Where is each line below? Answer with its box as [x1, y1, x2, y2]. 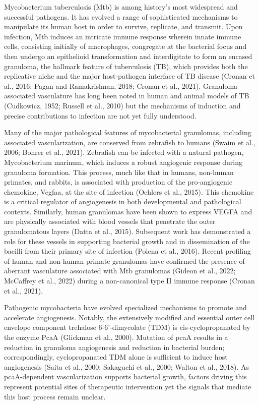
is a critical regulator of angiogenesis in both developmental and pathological [4, 196, 241, 207]
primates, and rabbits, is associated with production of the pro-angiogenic [4, 177, 232, 187]
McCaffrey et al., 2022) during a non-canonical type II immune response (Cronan [4, 275, 255, 286]
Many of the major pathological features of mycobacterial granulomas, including [4, 127, 251, 138]
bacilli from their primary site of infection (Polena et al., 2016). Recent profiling [4, 246, 251, 256]
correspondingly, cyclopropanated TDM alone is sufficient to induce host [4, 352, 228, 362]
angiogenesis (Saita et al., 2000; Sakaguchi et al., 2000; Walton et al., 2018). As [4, 361, 249, 372]
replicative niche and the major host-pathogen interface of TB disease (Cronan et [4, 71, 255, 81]
